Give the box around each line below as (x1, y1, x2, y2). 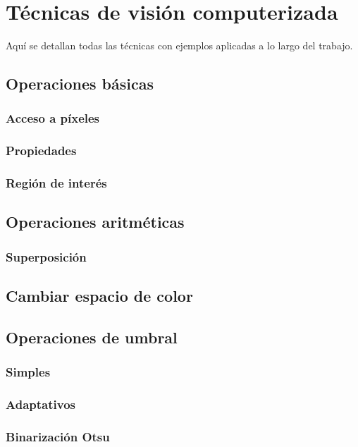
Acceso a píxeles (6, 109, 100, 127)
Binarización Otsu (6, 427, 110, 445)
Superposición (6, 247, 87, 265)
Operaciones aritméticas (6, 211, 185, 233)
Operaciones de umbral (6, 326, 178, 348)
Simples (6, 363, 51, 381)
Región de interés (6, 174, 107, 192)
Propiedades (6, 142, 77, 159)
